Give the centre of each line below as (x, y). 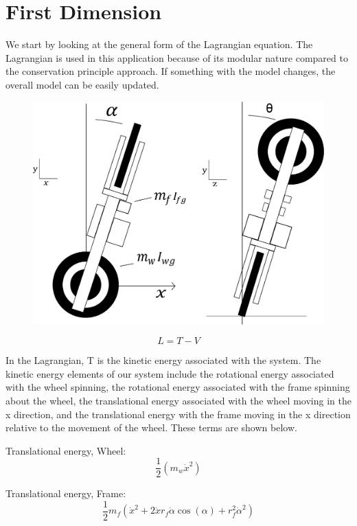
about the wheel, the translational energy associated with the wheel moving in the (178, 400)
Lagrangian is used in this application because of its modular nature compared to (177, 57)
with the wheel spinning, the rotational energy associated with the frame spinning (178, 387)
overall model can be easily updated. (82, 84)
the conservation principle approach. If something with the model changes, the (171, 71)
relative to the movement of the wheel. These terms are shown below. (151, 427)
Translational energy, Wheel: (66, 450)
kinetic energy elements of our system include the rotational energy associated (170, 373)
